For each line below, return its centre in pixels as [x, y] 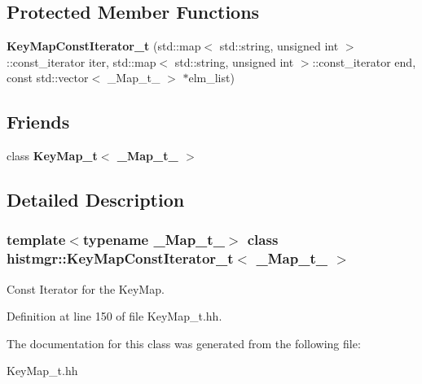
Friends [38, 122]
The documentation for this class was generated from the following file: [184, 343]
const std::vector [48, 78]
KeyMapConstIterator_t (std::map [104, 46]
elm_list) [211, 78]
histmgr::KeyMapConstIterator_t [120, 258]
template [36, 240]
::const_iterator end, [364, 61]
